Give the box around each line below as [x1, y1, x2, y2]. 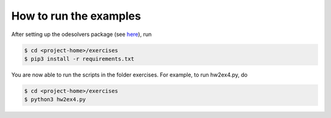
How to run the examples [11, 9, 141, 23]
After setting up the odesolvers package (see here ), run [11, 31, 152, 38]
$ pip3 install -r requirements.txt [24, 55, 135, 62]
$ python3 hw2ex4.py [24, 96, 86, 103]
